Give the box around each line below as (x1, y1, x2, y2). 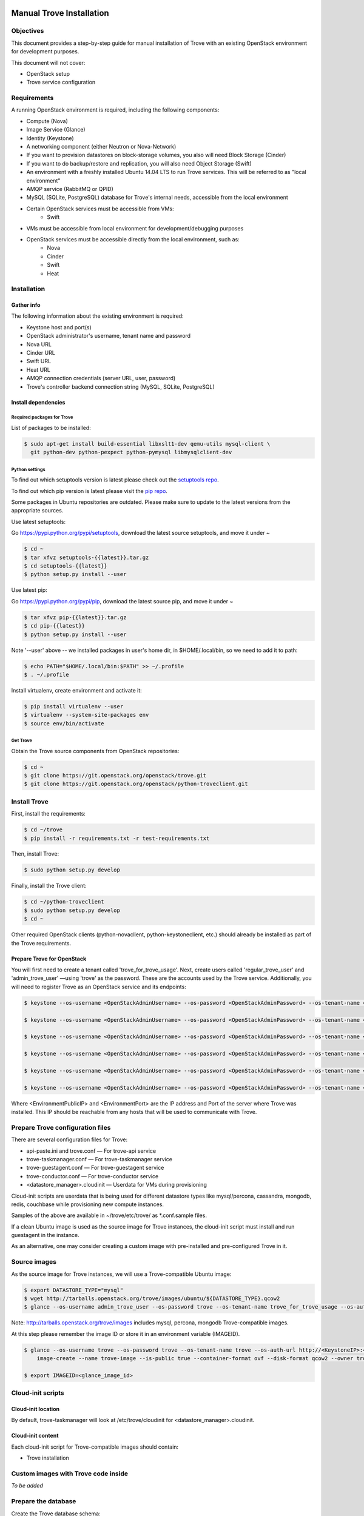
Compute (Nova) (26, 117, 68, 124)
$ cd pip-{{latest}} (24, 622, 85, 629)
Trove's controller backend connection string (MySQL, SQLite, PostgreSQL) (26, 383, 215, 391)
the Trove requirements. (11, 939, 72, 947)
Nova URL (26, 340, 52, 348)
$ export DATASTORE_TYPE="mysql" (24, 1286, 124, 1293)
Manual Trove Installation (11, 8, 109, 18)
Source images (11, 1258, 57, 1266)
